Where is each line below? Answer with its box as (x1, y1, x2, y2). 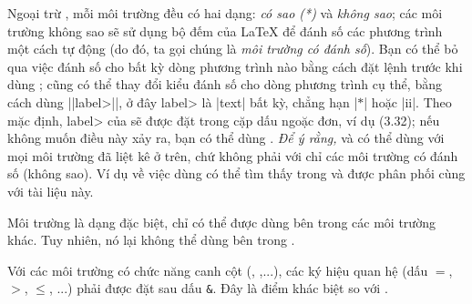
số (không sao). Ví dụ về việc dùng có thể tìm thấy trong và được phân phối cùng (7, 164, 466, 183)
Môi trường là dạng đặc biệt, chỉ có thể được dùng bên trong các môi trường (7, 212, 436, 231)
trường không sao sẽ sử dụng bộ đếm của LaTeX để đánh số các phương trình (7, 21, 443, 40)
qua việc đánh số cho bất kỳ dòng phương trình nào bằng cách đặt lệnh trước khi (7, 56, 463, 76)
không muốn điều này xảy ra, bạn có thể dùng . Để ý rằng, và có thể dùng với (7, 128, 445, 147)
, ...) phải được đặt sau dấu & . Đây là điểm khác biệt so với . (48, 279, 388, 298)
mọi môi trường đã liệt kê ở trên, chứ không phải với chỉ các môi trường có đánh (7, 146, 458, 165)
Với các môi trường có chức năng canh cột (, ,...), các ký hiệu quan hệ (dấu (7, 260, 428, 279)
